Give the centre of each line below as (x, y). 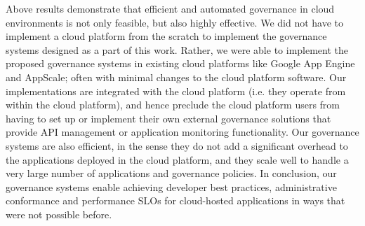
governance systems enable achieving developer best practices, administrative (171, 186)
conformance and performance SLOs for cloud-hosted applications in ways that (175, 200)
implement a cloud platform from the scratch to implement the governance (166, 36)
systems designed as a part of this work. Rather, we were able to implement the (177, 49)
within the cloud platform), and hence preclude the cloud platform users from (173, 105)
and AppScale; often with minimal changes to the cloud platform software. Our (176, 77)
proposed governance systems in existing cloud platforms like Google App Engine (180, 63)
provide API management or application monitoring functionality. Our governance (182, 132)
